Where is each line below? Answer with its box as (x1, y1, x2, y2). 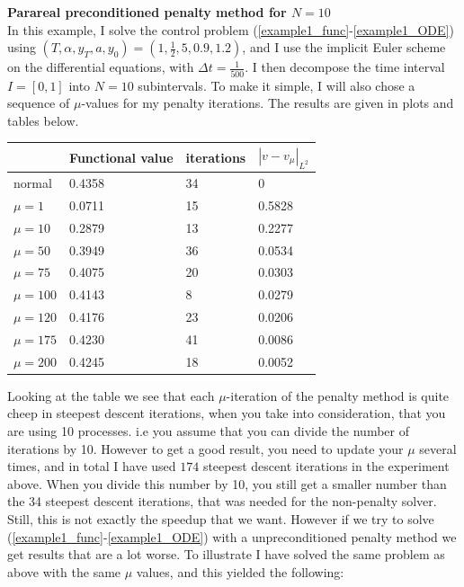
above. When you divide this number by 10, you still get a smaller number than (7, 474, 447, 493)
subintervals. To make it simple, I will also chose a (138, 76, 415, 94)
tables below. (7, 111, 79, 129)
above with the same (7, 562, 121, 581)
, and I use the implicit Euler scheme (242, 38, 446, 57)
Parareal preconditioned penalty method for (7, 3, 287, 22)
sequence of (7, 93, 70, 112)
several (419, 439, 457, 458)
